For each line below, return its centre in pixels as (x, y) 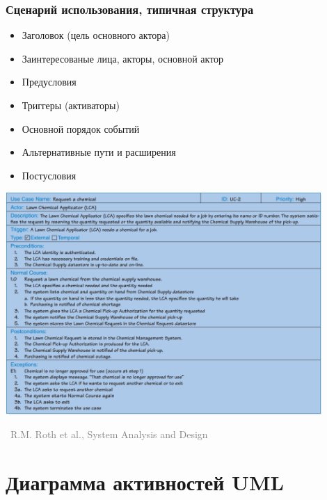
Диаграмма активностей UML (145, 482)
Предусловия (49, 82)
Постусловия (49, 175)
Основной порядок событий (81, 128)
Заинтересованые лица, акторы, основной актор (123, 58)
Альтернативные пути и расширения (99, 152)
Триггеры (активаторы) (71, 105)
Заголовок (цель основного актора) (96, 35)
